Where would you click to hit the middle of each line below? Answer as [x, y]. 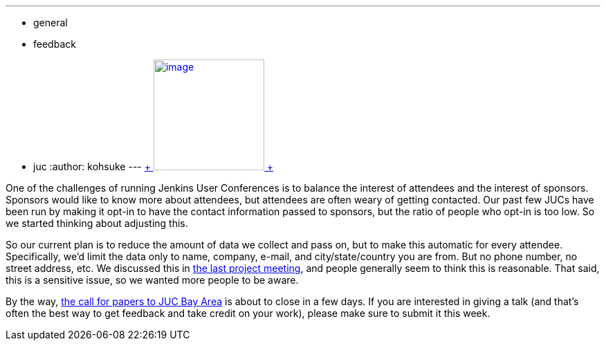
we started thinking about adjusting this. [97, 223]
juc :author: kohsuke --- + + [154, 166]
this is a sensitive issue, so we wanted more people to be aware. [152, 280]
